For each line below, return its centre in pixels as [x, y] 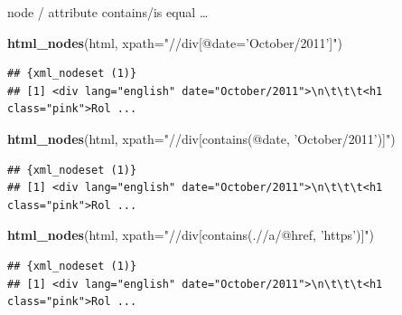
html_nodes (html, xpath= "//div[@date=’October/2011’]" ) [175, 42]
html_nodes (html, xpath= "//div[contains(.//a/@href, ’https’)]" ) [191, 235]
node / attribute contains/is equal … [108, 12]
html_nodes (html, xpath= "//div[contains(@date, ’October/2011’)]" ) [201, 138]
